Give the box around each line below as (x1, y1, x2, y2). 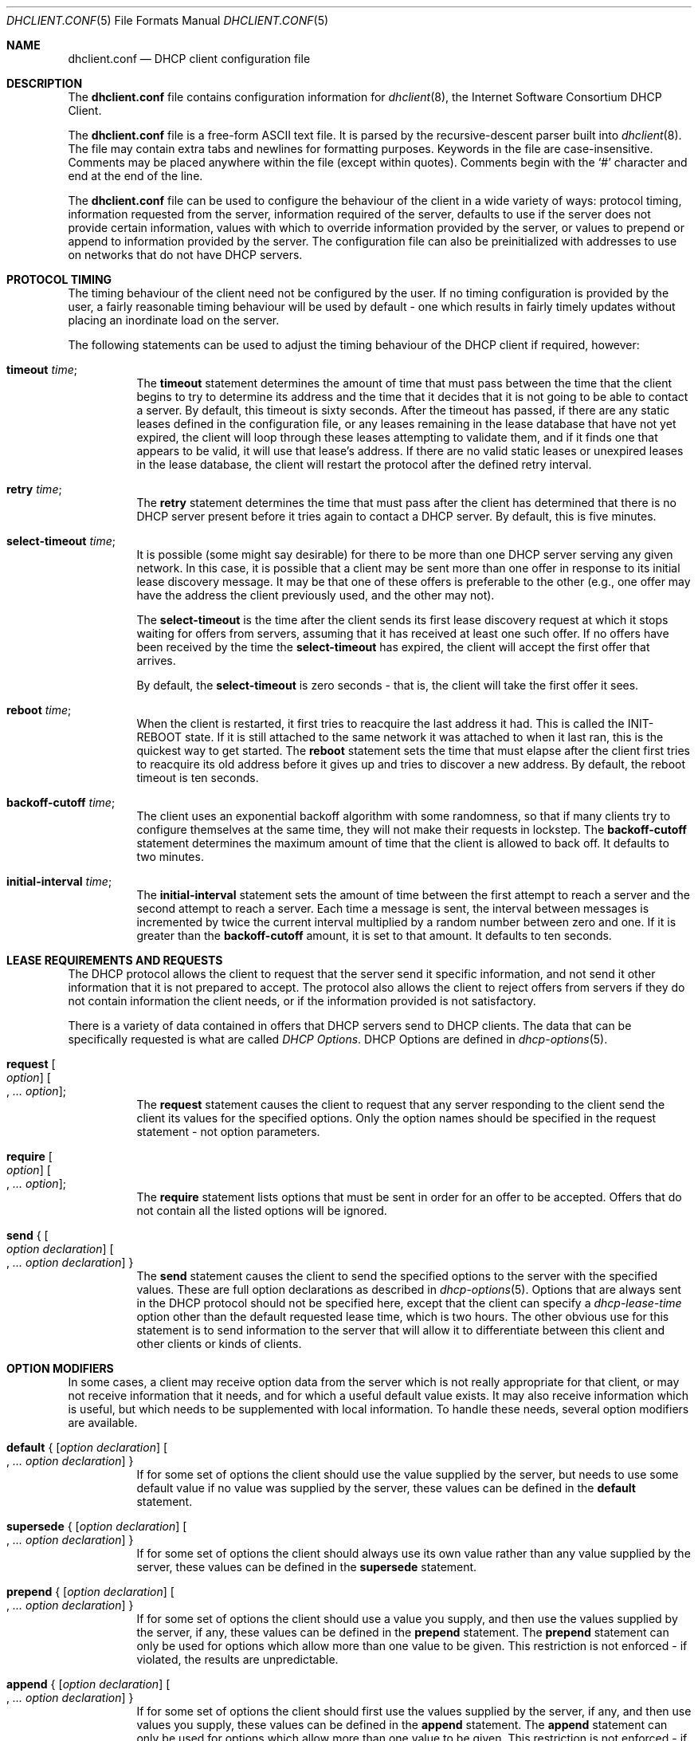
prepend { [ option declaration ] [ (6, 1585, 174, 1598)
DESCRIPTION (6, 77, 83, 90)
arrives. (136, 654, 176, 667)
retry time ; (6, 482, 62, 496)
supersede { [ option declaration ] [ (6, 1519, 187, 1533)
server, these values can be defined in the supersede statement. (136, 1560, 477, 1574)
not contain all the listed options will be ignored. (136, 1204, 387, 1217)
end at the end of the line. (68, 169, 203, 183)
